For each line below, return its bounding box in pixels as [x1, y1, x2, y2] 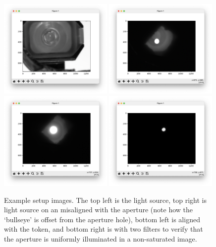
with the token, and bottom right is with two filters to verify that [4, 224, 203, 234]
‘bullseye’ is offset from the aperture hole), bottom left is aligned [4, 214, 200, 224]
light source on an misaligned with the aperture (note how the [4, 204, 193, 215]
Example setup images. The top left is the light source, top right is [4, 194, 207, 205]
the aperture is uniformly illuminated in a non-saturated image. [4, 233, 197, 244]
